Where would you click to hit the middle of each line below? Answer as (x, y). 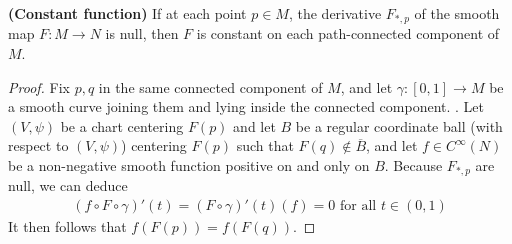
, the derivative (335, 13)
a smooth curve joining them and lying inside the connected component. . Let (246, 106)
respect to (38, 145)
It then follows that (67, 226)
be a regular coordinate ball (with (399, 125)
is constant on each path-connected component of (348, 33)
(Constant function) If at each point (127, 13)
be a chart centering (122, 125)
